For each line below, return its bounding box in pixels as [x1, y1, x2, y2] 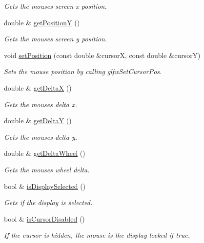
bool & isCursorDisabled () [4, 213, 85, 224]
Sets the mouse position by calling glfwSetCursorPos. [4, 66, 162, 76]
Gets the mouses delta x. [4, 99, 77, 109]
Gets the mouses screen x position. [4, 1, 107, 11]
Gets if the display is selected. [4, 197, 93, 207]
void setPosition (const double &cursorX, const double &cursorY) [4, 50, 201, 60]
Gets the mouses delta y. [4, 131, 78, 142]
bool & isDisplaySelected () [4, 181, 86, 191]
